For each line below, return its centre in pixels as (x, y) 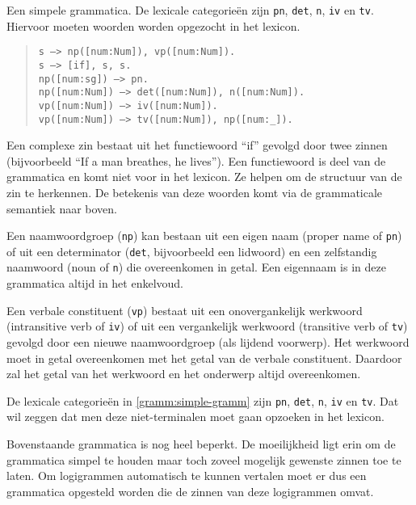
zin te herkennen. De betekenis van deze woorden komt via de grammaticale (195, 192)
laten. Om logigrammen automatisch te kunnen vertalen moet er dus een (187, 476)
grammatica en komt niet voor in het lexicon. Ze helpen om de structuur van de (204, 177)
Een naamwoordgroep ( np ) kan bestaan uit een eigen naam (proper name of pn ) (204, 236)
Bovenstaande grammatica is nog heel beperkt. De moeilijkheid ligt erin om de (201, 444)
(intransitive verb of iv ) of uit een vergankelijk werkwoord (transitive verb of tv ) (207, 326)
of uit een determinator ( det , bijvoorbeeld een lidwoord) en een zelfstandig (192, 251)
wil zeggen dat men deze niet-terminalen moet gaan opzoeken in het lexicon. (195, 417)
